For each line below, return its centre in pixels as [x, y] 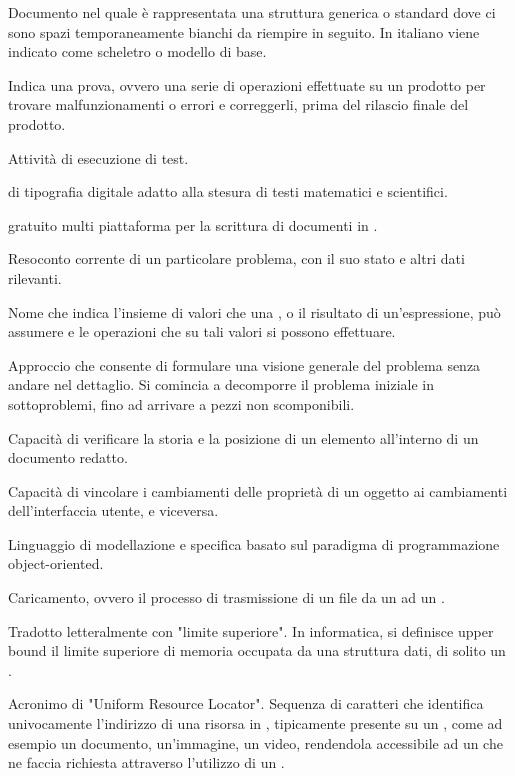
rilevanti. [35, 277]
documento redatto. [68, 457]
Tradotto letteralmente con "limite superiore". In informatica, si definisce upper [251, 630]
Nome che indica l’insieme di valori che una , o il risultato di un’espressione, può [254, 311]
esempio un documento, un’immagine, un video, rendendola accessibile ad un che [255, 742]
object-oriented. [56, 563]
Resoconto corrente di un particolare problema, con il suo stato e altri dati [236, 258]
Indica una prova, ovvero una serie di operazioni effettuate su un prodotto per [247, 84]
